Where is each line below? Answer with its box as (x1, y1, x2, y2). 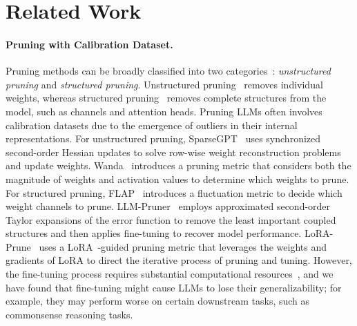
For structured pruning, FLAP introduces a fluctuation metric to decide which (6, 185, 342, 200)
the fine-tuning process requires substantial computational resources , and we (6, 267, 334, 281)
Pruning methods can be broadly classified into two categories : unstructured (6, 64, 331, 78)
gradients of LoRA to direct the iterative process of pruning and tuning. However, (6, 253, 352, 267)
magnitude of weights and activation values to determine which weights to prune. (6, 171, 349, 186)
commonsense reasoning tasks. (6, 307, 133, 321)
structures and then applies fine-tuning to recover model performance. (6, 226, 302, 240)
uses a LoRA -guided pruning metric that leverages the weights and (39, 239, 327, 253)
